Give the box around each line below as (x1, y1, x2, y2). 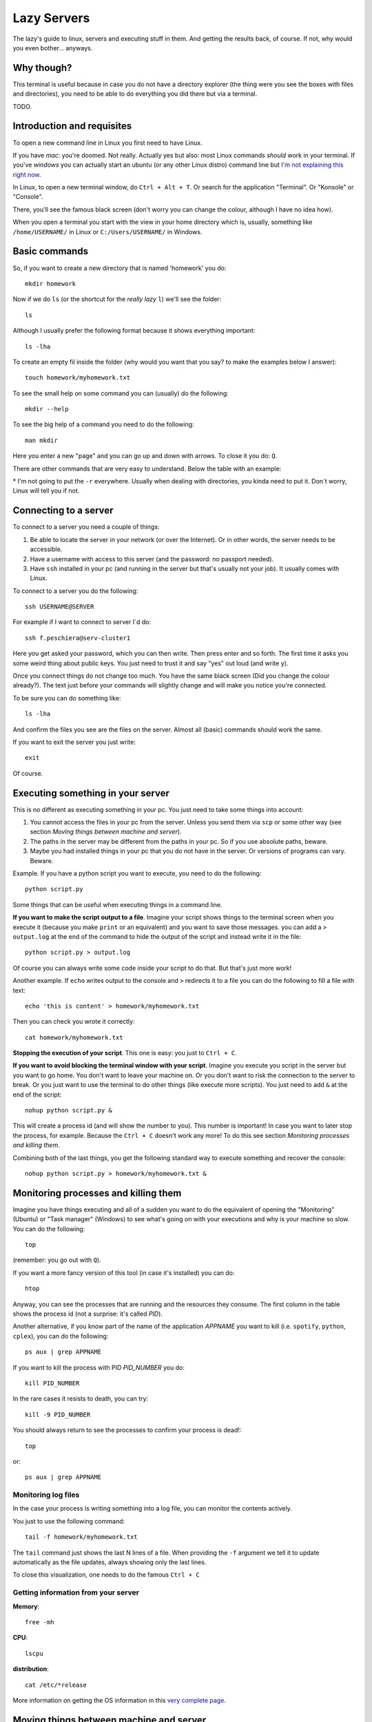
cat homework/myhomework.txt (25, 1033, 123, 1041)
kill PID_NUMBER (25, 1379, 80, 1387)
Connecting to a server (12, 505, 114, 517)
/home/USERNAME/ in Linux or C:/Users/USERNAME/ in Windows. (12, 227, 203, 236)
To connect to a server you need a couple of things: (12, 523, 160, 531)
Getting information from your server (12, 1588, 139, 1597)
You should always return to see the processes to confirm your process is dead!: (12, 1426, 242, 1434)
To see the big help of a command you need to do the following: (12, 420, 194, 428)
